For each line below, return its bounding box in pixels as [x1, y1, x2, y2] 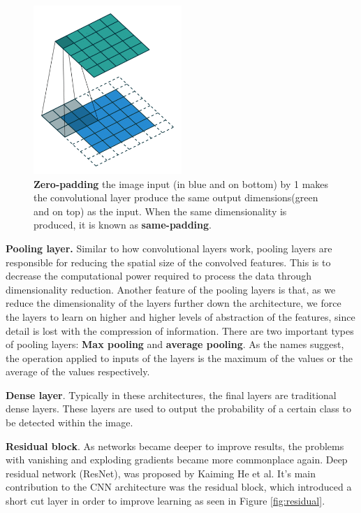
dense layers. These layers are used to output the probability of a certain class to [6, 401, 351, 416]
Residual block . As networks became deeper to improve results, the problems [6, 438, 344, 453]
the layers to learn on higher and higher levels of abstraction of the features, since [6, 309, 355, 324]
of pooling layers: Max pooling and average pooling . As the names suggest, [6, 337, 344, 352]
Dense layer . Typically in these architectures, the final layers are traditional [6, 387, 337, 402]
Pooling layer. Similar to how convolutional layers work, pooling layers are [6, 240, 332, 255]
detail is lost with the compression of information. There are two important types [6, 323, 354, 338]
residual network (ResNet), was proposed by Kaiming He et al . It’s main [6, 465, 316, 480]
